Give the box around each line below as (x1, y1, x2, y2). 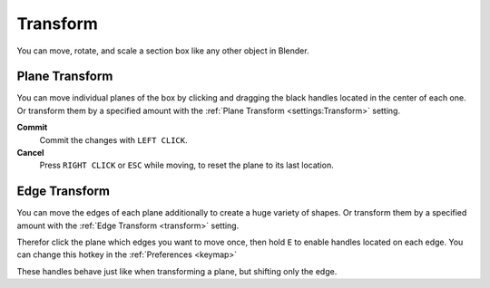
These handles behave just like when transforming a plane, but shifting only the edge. (16, 265, 338, 276)
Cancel (16, 148, 44, 158)
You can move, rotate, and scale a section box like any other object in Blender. (16, 45, 309, 56)
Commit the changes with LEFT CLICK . (39, 134, 188, 145)
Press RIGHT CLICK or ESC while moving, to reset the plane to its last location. (39, 159, 335, 171)
